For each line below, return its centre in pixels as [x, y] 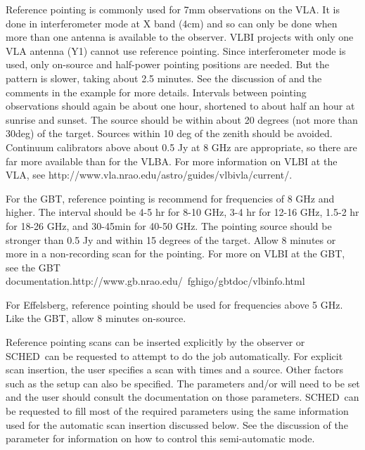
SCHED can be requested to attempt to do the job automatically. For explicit [174, 355]
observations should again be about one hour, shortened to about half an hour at [180, 106]
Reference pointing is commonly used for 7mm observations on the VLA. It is [173, 9]
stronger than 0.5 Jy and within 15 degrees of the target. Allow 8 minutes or [171, 239]
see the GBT [33, 267]
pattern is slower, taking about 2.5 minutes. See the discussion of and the [164, 78]
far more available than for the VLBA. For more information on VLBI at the [172, 161]
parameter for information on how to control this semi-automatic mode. [160, 438]
